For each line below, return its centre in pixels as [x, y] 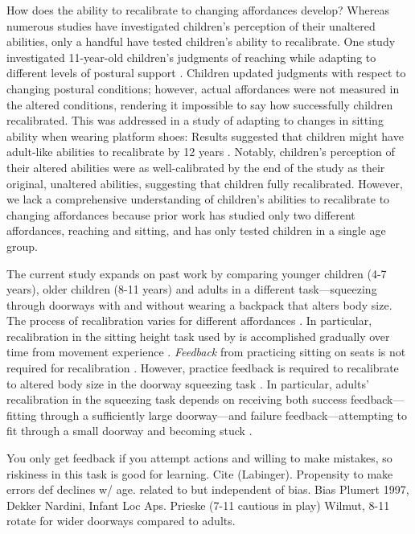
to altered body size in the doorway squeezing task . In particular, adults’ [188, 383]
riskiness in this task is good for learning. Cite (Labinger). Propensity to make [200, 473]
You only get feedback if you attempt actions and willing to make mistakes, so [199, 458]
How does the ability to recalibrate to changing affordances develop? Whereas [198, 10]
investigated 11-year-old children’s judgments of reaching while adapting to [191, 57]
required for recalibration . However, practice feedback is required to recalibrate [203, 368]
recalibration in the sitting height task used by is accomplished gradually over [198, 336]
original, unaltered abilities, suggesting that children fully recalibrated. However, [205, 183]
